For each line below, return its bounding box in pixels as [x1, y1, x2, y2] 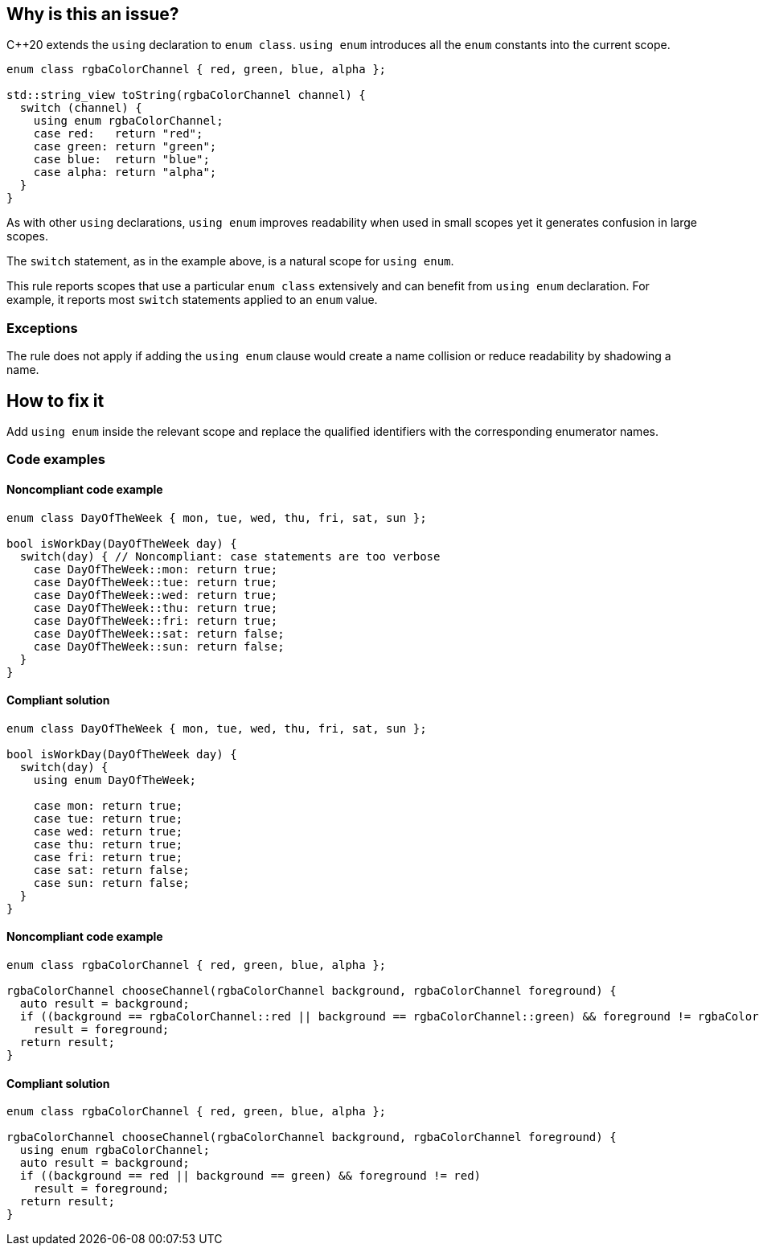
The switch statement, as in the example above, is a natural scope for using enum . [6, 254, 454, 269]
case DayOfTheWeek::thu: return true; [33, 601, 278, 614]
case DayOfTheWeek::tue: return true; [33, 575, 278, 589]
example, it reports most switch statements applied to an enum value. [6, 293, 378, 307]
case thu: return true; [33, 837, 183, 851]
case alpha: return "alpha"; [33, 166, 217, 179]
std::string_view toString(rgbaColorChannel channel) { [6, 88, 366, 102]
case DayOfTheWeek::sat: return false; [33, 626, 285, 640]
